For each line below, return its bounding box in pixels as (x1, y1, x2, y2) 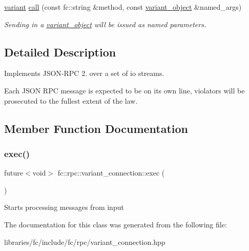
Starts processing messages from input (4, 202, 124, 213)
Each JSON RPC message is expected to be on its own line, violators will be (4, 85, 245, 95)
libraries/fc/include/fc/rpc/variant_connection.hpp (4, 236, 165, 247)
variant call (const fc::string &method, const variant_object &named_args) (4, 2, 242, 12)
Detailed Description (4, 44, 116, 60)
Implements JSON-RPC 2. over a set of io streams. (4, 68, 164, 79)
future (4, 167, 24, 178)
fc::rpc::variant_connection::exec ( (57, 167, 165, 178)
